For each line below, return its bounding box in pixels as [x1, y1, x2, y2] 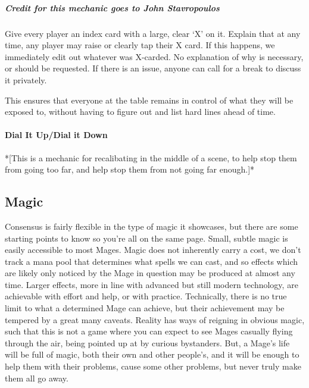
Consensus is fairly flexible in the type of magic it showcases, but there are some [5, 220, 298, 232]
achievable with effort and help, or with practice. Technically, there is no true [5, 290, 287, 302]
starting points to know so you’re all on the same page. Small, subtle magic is [5, 231, 288, 244]
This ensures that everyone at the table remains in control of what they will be [5, 93, 294, 106]
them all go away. [5, 371, 68, 384]
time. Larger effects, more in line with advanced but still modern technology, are [5, 278, 298, 290]
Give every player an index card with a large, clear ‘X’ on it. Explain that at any [5, 27, 301, 39]
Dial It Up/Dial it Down [5, 129, 108, 141]
